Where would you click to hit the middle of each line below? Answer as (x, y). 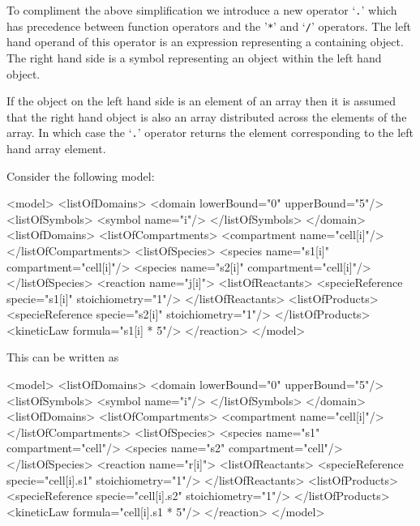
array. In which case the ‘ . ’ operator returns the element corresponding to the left (210, 133)
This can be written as (63, 357)
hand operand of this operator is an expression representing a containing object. (205, 42)
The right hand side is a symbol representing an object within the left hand (194, 57)
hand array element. (56, 148)
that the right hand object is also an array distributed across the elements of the (207, 116)
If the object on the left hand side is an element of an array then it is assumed (201, 101)
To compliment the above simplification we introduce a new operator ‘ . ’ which (202, 10)
